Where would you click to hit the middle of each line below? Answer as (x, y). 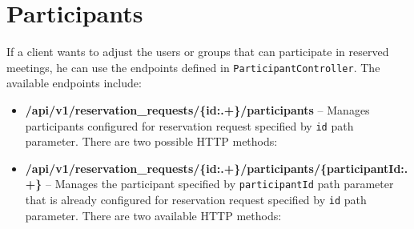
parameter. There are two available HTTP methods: (153, 215)
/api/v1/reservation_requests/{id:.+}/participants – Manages (197, 109)
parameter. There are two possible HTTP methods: (151, 141)
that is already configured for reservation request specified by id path (196, 200)
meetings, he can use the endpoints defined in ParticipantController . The (193, 67)
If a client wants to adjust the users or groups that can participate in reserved (198, 52)
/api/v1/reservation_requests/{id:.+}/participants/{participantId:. (217, 168)
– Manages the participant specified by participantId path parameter (220, 184)
